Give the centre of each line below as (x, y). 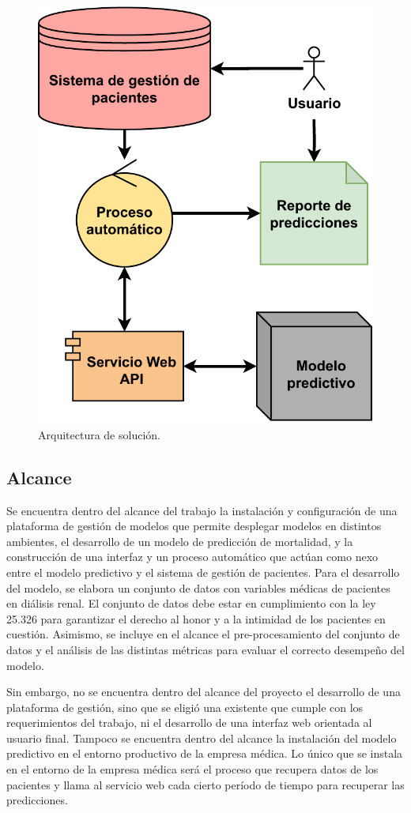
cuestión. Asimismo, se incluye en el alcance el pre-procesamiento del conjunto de (203, 634)
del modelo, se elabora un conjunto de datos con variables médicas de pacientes (198, 587)
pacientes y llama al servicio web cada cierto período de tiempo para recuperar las (205, 784)
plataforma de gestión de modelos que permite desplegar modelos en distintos (194, 526)
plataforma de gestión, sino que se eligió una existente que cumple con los (185, 707)
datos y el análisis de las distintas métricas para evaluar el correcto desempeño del (205, 649)
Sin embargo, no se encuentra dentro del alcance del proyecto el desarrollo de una (204, 692)
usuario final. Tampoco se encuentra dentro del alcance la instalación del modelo (202, 738)
